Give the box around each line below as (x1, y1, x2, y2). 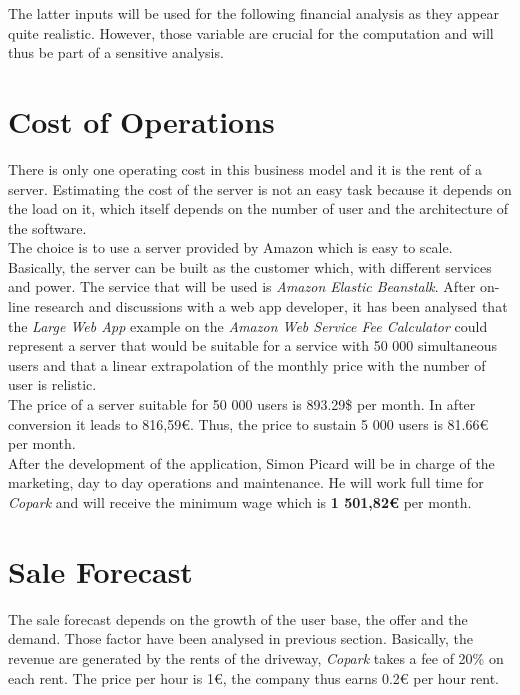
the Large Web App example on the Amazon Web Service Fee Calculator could (8, 315, 488, 336)
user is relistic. (8, 374, 97, 395)
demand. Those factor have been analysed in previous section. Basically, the (8, 628, 473, 649)
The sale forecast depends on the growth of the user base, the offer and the (8, 608, 468, 629)
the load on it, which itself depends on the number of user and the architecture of (8, 198, 509, 219)
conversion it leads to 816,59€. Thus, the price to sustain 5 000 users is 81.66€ (8, 413, 489, 434)
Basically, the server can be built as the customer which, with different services (8, 256, 492, 277)
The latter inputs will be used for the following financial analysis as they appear (8, 3, 499, 23)
